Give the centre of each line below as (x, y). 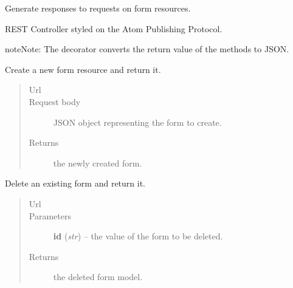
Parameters (50, 215)
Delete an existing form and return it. (75, 183)
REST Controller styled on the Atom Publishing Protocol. (114, 28)
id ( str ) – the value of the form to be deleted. (138, 236)
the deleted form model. (98, 277)
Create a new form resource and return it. (83, 69)
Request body (55, 101)
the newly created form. (98, 163)
